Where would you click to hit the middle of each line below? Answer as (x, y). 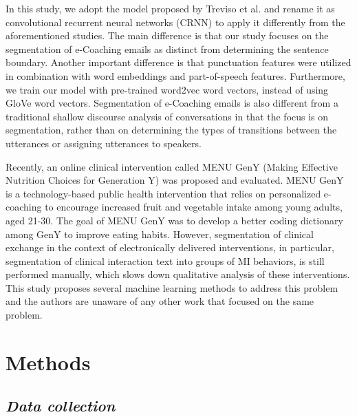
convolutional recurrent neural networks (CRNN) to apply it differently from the (175, 22)
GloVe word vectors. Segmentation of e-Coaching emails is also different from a (172, 103)
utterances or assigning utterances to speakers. (104, 143)
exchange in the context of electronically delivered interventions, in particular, (170, 247)
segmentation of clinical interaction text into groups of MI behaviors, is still (165, 260)
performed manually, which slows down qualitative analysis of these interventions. (178, 274)
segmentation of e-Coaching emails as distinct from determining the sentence (167, 49)
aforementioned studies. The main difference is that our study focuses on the (167, 35)
